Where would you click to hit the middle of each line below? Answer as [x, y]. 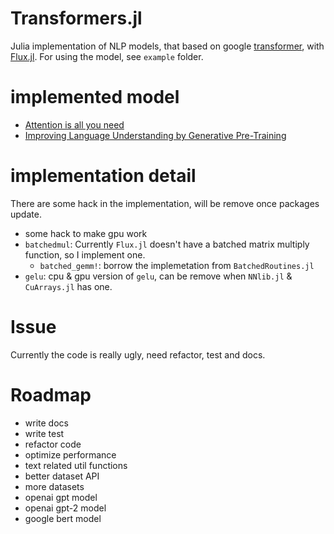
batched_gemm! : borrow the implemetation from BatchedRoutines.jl [177, 265]
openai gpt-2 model [65, 508]
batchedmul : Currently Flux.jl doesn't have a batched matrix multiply [167, 244]
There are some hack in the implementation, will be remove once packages [165, 203]
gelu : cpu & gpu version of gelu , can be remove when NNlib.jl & [158, 276]
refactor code [53, 444]
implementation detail [103, 176]
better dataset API [62, 476]
